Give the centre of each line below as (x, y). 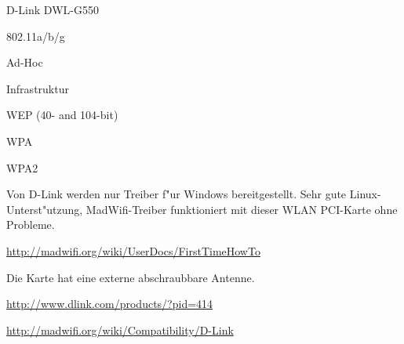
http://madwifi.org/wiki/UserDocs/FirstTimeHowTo (133, 250)
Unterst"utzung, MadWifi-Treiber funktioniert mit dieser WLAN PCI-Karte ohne (202, 209)
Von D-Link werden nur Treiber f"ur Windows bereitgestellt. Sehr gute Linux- (194, 194)
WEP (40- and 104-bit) (62, 115)
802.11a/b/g (36, 36)
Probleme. (31, 225)
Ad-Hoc (25, 62)
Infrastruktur (38, 88)
